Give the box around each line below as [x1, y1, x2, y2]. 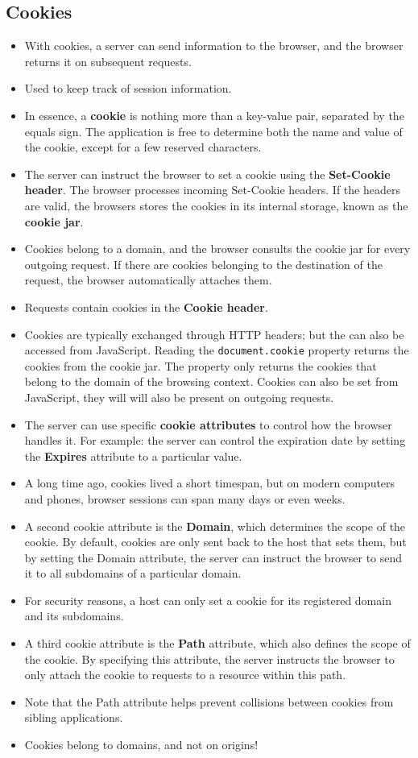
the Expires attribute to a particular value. [24, 447, 242, 464]
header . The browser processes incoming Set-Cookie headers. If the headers [24, 181, 400, 198]
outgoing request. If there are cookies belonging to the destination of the [24, 255, 383, 272]
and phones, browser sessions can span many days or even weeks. [24, 490, 346, 507]
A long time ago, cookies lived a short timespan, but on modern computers [24, 474, 395, 491]
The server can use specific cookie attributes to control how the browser [24, 416, 392, 433]
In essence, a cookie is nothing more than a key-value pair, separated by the [24, 106, 404, 123]
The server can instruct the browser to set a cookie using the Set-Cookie [24, 165, 391, 182]
